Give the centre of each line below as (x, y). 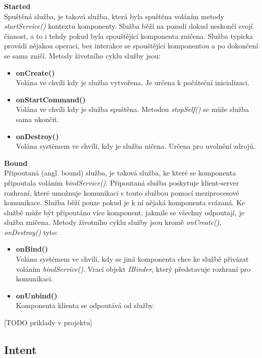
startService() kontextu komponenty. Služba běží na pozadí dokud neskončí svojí (128, 26)
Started (17, 6)
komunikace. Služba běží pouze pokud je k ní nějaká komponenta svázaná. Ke (125, 202)
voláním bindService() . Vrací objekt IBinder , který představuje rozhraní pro (133, 268)
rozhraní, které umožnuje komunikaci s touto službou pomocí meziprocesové (122, 192)
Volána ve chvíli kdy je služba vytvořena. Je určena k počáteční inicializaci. (133, 82)
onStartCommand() (51, 99)
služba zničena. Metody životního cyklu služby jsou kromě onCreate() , (113, 222)
